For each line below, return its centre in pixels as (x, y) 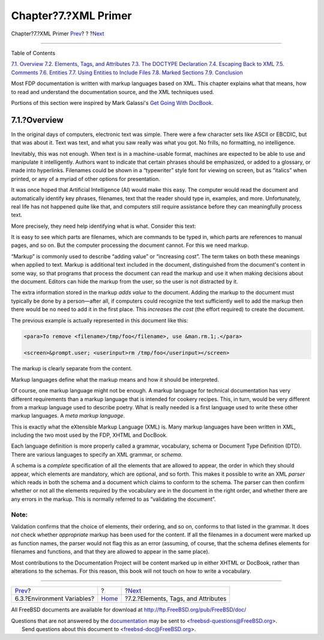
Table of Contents (33, 53)
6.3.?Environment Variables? (55, 599)
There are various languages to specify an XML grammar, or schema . (97, 454)
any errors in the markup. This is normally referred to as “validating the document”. (113, 499)
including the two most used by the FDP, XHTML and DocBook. (89, 435)
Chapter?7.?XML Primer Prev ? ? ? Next (58, 34)
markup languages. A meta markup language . (68, 416)
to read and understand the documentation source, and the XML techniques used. (112, 92)
